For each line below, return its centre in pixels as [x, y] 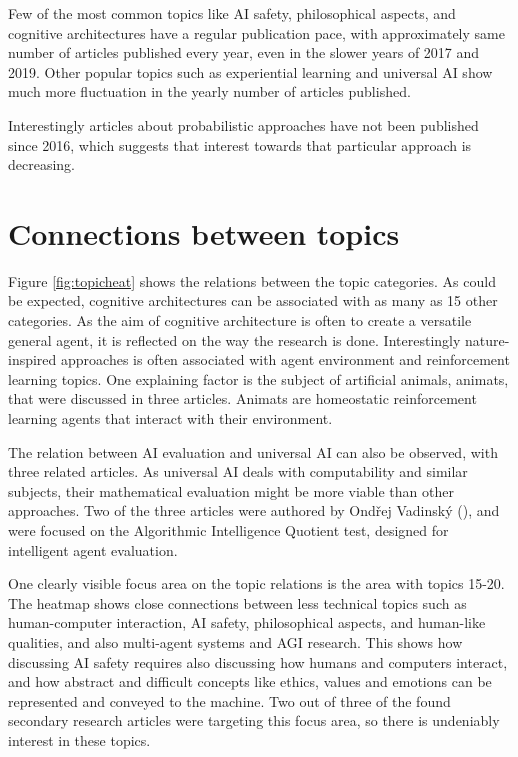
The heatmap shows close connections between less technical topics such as [237, 602]
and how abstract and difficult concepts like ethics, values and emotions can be [250, 681]
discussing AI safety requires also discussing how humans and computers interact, [258, 661]
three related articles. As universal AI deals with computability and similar [238, 471]
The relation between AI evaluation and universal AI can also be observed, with [253, 451]
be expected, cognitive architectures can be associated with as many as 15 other [253, 300]
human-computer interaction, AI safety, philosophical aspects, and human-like [247, 622]
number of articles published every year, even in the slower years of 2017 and [244, 52]
